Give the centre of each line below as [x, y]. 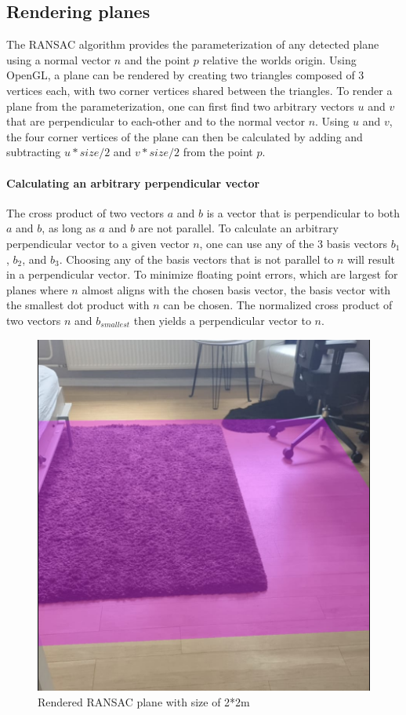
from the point [218, 152]
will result [371, 259]
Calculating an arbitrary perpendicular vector [133, 182]
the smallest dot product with [78, 305]
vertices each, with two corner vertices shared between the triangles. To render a [199, 90]
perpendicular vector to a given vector [98, 243]
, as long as [69, 228]
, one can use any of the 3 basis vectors [294, 243]
